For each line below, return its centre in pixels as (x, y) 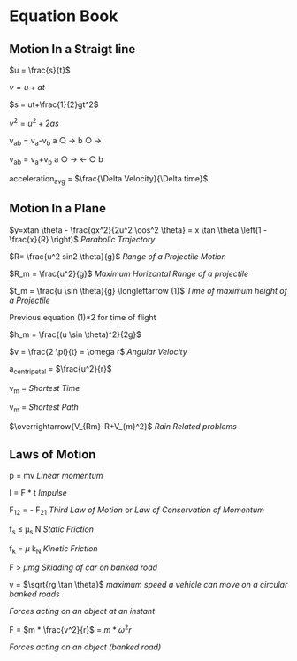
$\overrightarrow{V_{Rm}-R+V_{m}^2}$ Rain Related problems (123, 427)
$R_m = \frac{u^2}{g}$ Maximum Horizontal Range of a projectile (129, 273)
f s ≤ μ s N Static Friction (52, 530)
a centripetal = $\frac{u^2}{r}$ (61, 369)
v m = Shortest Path (44, 408)
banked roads (34, 594)
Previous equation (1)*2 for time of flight (83, 317)
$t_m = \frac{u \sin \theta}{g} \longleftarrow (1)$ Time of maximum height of (148, 290)
